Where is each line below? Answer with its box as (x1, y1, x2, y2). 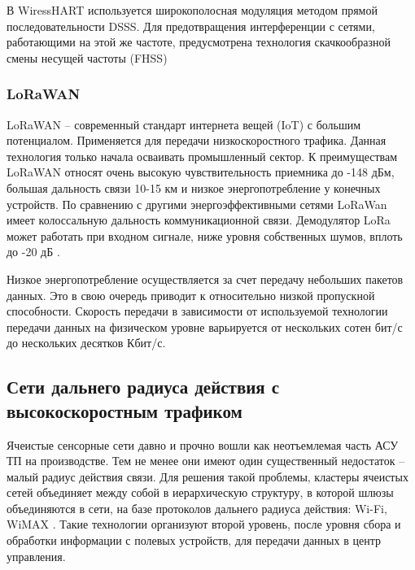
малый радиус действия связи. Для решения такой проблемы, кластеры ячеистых (7, 468, 408, 485)
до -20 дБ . (7, 243, 60, 260)
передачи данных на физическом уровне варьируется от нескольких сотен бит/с (7, 318, 403, 335)
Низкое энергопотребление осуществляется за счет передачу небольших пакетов (7, 270, 404, 287)
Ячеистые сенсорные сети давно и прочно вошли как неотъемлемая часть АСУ (7, 436, 399, 453)
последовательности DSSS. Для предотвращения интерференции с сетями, (7, 17, 375, 34)
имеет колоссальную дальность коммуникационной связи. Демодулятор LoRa (7, 211, 391, 228)
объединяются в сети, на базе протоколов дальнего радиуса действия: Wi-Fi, (7, 499, 387, 516)
